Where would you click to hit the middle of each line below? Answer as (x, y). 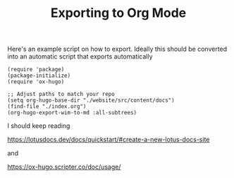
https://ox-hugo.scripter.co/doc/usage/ (64, 167)
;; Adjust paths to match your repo (61, 94)
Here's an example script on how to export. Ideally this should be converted (117, 49)
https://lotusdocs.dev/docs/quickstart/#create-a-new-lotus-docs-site (109, 140)
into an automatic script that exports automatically (80, 57)
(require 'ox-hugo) (36, 82)
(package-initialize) (39, 76)
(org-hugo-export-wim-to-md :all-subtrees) (72, 113)
